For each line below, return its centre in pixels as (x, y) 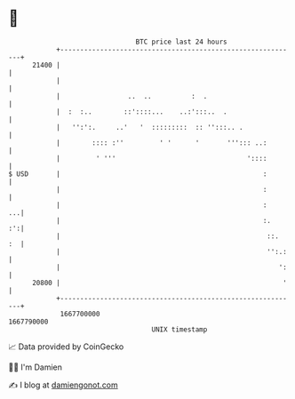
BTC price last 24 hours (181, 42)
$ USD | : (138, 174)
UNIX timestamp (179, 329)
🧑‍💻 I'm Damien (36, 367)
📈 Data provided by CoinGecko (66, 347)
